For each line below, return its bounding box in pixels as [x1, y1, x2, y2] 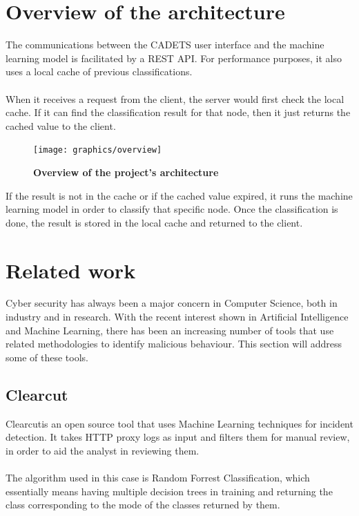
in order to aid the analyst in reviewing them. [6, 443, 200, 457]
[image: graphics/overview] [33, 145, 162, 155]
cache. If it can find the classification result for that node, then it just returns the [6, 105, 351, 120]
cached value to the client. [6, 118, 116, 133]
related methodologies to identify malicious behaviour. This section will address [6, 336, 342, 351]
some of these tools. [6, 350, 88, 364]
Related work [6, 256, 136, 284]
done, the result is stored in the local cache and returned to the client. [6, 215, 303, 229]
